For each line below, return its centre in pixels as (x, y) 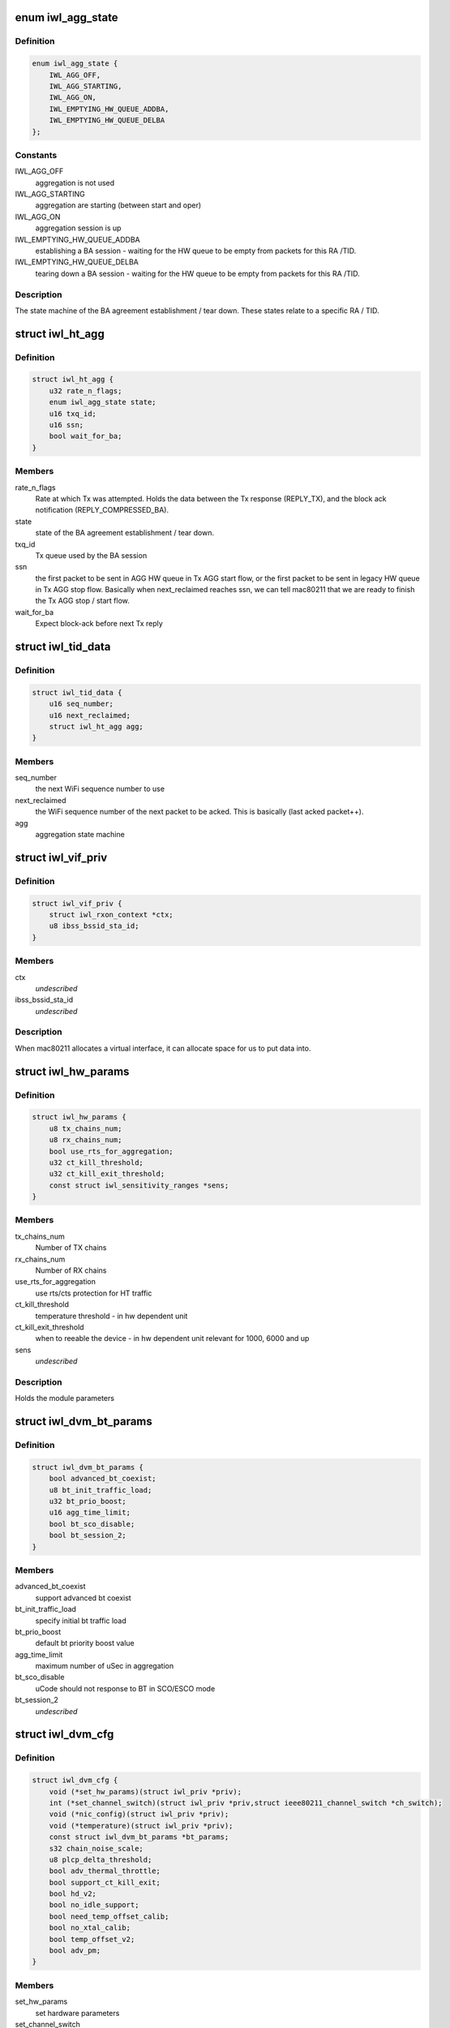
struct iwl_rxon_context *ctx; (111, 915)
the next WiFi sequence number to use (100, 789)
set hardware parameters (77, 2013)
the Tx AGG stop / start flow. (82, 601)
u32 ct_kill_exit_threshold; (107, 1174)
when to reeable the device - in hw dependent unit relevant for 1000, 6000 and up (172, 1338)
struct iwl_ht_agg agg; (96, 726)
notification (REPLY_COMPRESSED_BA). (102, 510)
